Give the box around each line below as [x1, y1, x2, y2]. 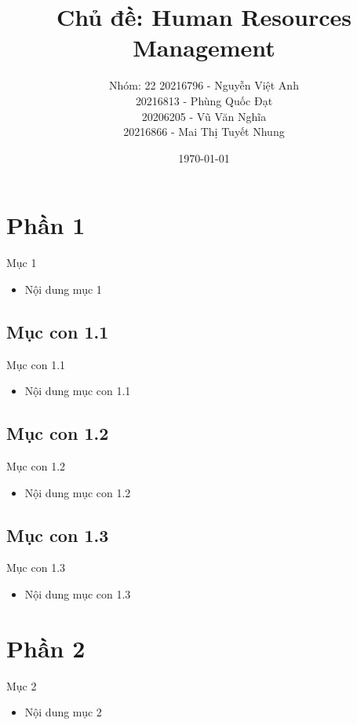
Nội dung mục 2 [24, 704, 102, 720]
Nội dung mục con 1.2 [24, 484, 131, 500]
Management [133, 31, 275, 64]
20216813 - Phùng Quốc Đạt [135, 92, 273, 108]
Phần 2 [6, 632, 86, 664]
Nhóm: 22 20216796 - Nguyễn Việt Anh [109, 77, 299, 93]
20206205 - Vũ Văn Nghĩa [141, 108, 267, 124]
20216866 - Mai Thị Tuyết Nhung [123, 123, 285, 140]
